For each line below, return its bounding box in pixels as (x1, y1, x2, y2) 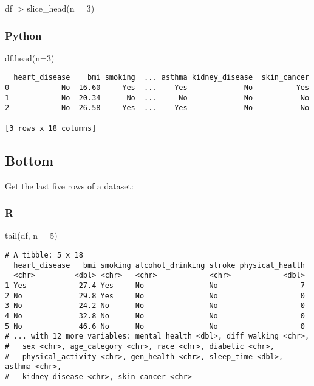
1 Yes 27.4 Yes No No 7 (5, 281, 305, 290)
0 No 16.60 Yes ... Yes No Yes (5, 83, 310, 93)
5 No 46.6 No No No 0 (5, 321, 305, 331)
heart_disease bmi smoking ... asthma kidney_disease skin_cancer (13, 73, 310, 82)
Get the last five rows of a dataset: (5, 179, 134, 192)
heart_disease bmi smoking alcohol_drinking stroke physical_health (13, 261, 305, 270)
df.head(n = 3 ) (5, 51, 55, 64)
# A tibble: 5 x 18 (5, 250, 83, 259)
